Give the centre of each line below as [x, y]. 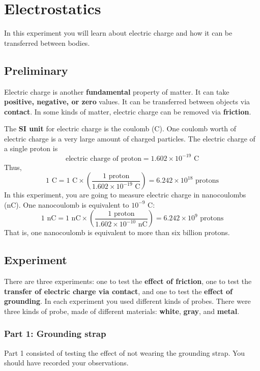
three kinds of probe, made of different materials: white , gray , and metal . [122, 311]
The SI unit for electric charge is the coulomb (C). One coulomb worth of [120, 129]
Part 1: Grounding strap [55, 334]
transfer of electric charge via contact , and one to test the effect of [118, 291]
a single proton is [31, 148]
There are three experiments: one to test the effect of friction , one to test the [128, 281]
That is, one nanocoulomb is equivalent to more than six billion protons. [117, 232]
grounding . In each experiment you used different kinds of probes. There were [127, 301]
